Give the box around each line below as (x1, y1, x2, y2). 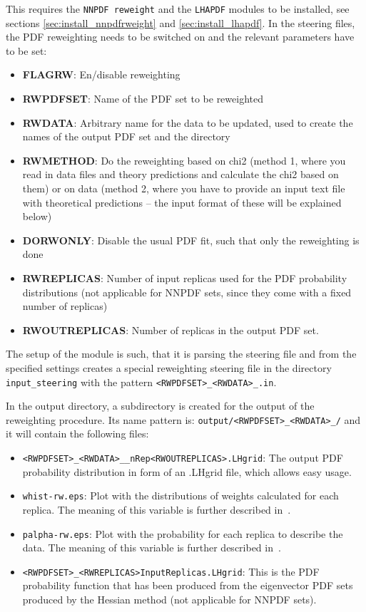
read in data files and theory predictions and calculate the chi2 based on (22, 167, 339, 182)
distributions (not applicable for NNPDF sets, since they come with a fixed (22, 284, 352, 299)
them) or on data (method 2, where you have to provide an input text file (22, 181, 345, 195)
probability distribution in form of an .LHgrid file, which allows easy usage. (22, 464, 352, 479)
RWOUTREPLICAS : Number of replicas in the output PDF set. (22, 322, 319, 337)
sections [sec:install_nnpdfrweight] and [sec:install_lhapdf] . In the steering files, (6, 15, 355, 30)
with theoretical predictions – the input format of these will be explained (22, 195, 342, 209)
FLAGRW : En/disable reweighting (22, 67, 181, 82)
